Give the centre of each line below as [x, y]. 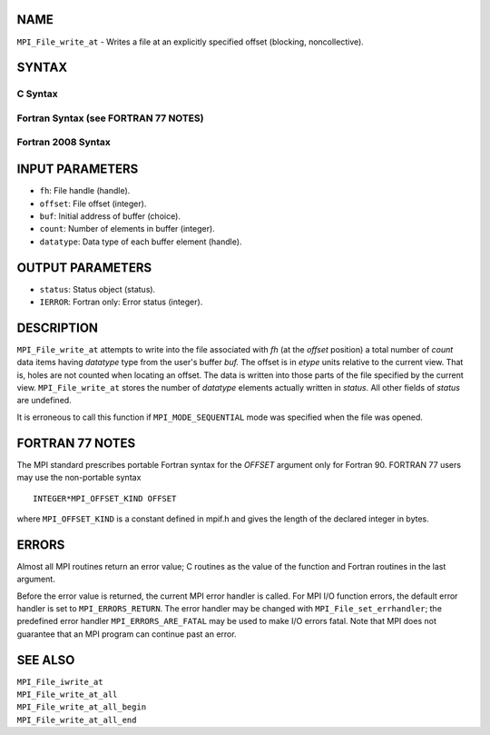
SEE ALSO [46, 660]
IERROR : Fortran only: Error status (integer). [121, 302]
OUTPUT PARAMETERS [84, 268]
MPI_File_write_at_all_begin [82, 707]
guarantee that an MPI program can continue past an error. [127, 634]
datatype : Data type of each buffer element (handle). [141, 242]
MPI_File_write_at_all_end [77, 720]
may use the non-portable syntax [79, 478]
